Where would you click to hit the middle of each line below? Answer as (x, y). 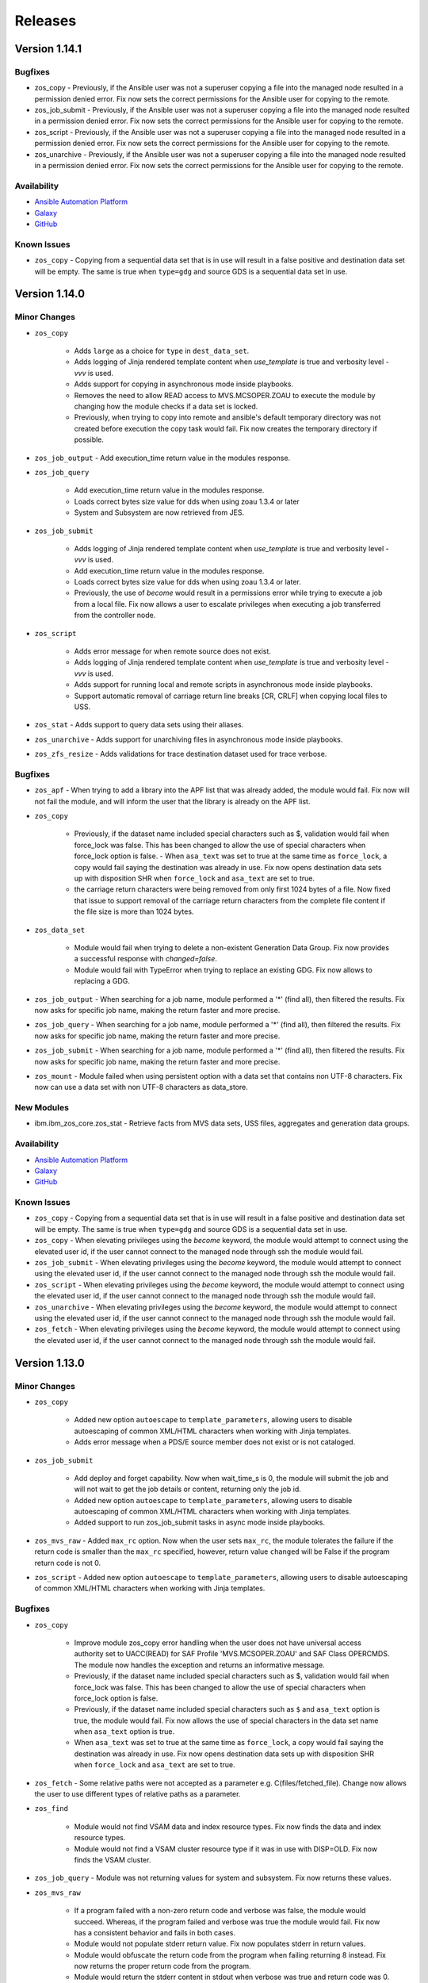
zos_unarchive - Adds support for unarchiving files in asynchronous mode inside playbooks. (189, 739)
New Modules (42, 1108)
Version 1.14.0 (50, 294)
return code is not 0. (68, 1563)
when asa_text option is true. (124, 1732)
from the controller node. (115, 616)
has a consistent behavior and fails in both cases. (155, 1932)
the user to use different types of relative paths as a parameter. (138, 1794)
